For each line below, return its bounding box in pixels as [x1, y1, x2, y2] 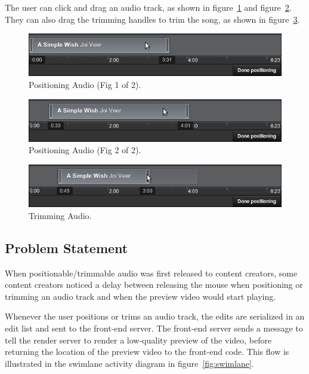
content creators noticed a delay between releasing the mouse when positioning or [5, 278, 303, 291]
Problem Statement [5, 238, 128, 257]
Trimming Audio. [29, 209, 92, 221]
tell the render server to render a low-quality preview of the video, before [5, 333, 272, 346]
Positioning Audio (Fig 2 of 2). [29, 144, 141, 156]
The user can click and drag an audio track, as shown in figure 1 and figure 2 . [5, 1, 292, 13]
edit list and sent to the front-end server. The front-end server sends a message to [5, 321, 303, 334]
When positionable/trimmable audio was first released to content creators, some [5, 266, 298, 279]
